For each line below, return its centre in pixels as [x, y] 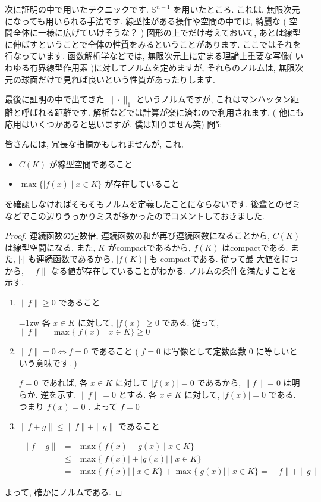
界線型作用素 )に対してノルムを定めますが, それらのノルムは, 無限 [166, 67]
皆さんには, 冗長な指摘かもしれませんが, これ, [94, 144]
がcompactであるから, [149, 247]
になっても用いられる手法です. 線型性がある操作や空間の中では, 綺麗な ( [146, 21]
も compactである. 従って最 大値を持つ [224, 259]
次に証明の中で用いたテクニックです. [77, 9]
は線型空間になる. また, [50, 247]
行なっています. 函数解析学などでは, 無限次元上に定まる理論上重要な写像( [149, 56]
